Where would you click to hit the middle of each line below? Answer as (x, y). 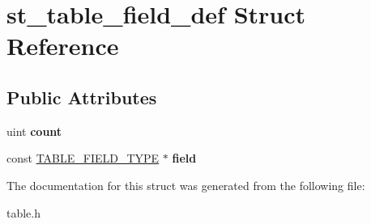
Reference (63, 46)
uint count (34, 131)
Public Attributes (82, 97)
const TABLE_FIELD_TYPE (83, 158)
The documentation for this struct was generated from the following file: (186, 185)
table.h (24, 212)
